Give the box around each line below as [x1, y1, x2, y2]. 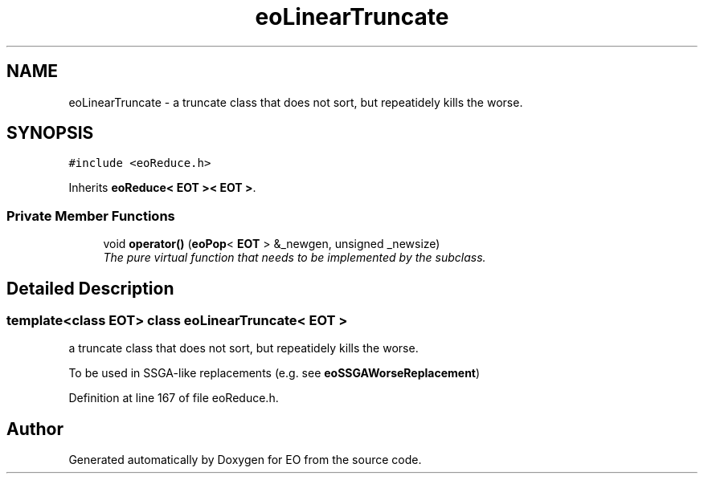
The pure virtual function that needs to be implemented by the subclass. [103, 250, 486, 265]
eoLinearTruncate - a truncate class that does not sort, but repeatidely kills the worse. [68, 95, 523, 109]
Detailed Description [6, 278, 174, 299]
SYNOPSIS [6, 123, 94, 144]
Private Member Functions [6, 207, 175, 224]
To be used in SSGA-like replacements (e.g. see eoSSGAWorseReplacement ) [68, 366, 481, 380]
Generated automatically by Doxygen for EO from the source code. [68, 453, 422, 467]
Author [6, 418, 63, 439]
